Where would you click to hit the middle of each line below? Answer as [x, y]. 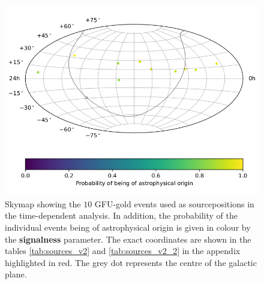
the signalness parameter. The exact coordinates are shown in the [128, 239]
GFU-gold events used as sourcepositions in [174, 203]
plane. [16, 274]
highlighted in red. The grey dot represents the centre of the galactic [131, 262]
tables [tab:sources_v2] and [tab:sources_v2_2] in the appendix [123, 251]
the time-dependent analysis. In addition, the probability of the [121, 215]
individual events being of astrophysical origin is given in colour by [128, 227]
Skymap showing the [43, 203]
